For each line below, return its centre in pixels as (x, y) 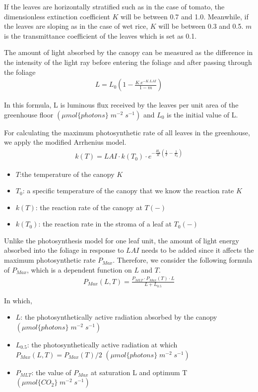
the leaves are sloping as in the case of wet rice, (76, 26)
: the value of (51, 372)
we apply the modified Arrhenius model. (65, 142)
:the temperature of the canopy (67, 174)
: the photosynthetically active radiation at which (102, 345)
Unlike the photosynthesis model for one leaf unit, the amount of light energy (122, 240)
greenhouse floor (29, 114)
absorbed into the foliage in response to (64, 250)
